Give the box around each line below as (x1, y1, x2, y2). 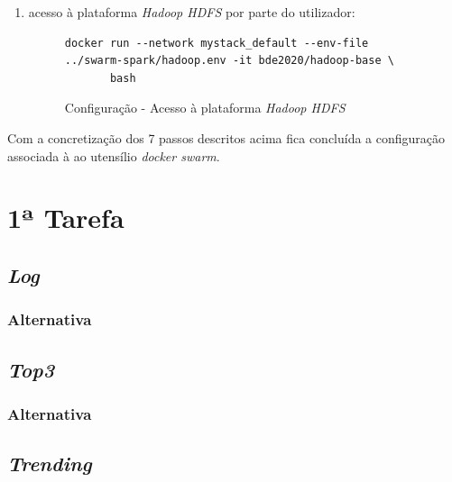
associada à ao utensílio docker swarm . (7, 146, 220, 165)
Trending (7, 450, 92, 477)
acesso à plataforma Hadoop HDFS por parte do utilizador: (28, 3, 355, 21)
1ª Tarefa (7, 199, 125, 236)
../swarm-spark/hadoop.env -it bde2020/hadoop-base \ (64, 54, 394, 68)
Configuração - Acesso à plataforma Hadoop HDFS (64, 98, 346, 117)
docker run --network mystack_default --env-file (64, 36, 369, 50)
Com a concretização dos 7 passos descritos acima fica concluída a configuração (7, 128, 446, 147)
